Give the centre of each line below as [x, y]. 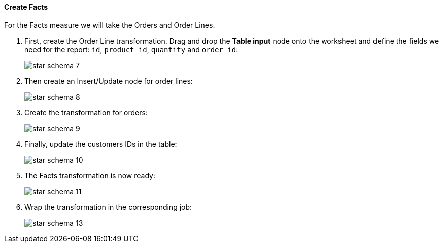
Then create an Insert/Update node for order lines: [109, 81]
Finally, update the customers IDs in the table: [101, 144]
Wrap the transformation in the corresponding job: [108, 207]
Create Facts [26, 7]
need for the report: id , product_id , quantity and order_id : [131, 49]
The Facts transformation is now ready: [90, 175]
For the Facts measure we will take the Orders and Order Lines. [110, 25]
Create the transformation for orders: [86, 112]
